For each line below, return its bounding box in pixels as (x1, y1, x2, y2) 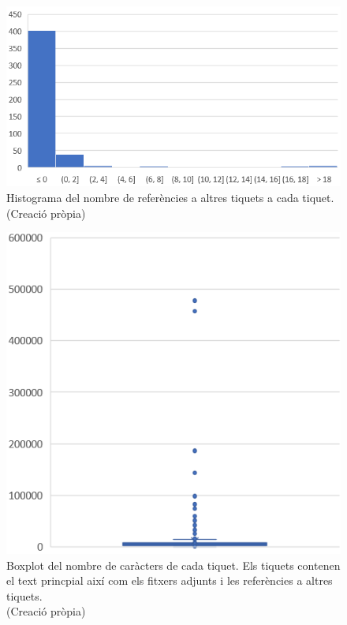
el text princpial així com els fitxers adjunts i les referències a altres (6, 572, 333, 589)
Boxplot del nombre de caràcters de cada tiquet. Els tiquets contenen (6, 556, 341, 573)
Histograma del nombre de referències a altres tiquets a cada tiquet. (6, 189, 334, 205)
